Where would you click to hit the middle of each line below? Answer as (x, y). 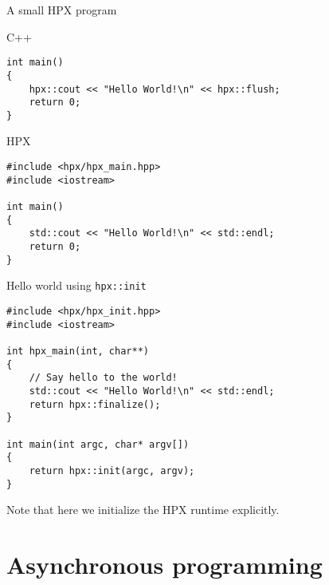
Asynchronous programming (164, 564)
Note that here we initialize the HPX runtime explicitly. (143, 510)
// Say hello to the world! (103, 378)
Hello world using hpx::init (76, 285)
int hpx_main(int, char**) (78, 351)
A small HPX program (62, 10)
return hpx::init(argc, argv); (112, 470)
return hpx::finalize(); (95, 404)
